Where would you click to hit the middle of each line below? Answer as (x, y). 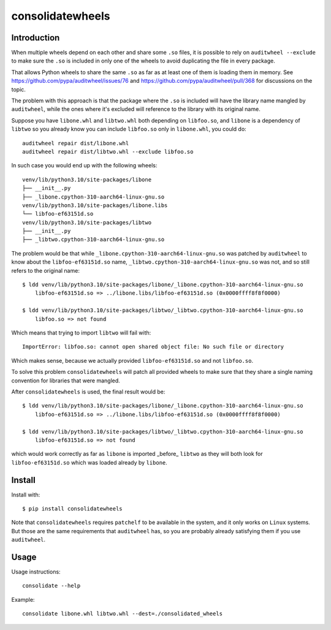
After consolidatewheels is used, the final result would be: (88, 392)
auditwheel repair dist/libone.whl (76, 143)
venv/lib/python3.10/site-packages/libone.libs (95, 205)
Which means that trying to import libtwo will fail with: (81, 333)
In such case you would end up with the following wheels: (84, 165)
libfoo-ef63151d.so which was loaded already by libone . (89, 462)
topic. (18, 89)
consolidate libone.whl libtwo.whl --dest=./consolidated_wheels (123, 614)
